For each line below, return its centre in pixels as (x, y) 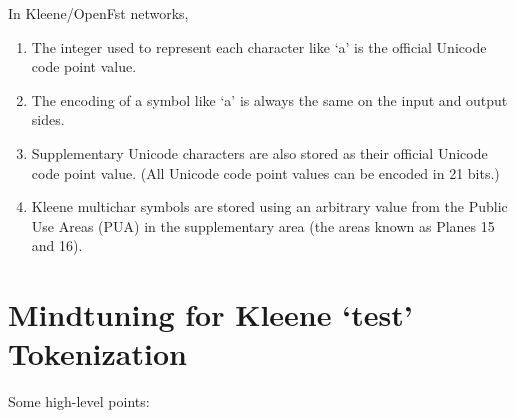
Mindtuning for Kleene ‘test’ (210, 314)
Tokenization (97, 353)
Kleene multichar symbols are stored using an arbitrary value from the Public (269, 206)
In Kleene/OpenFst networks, (98, 13)
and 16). (57, 245)
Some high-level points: (79, 401)
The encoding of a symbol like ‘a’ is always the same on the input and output (269, 99)
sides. (48, 119)
